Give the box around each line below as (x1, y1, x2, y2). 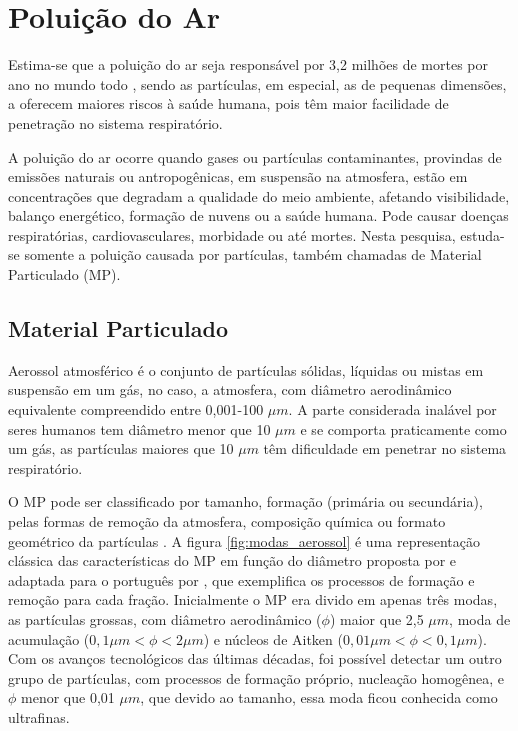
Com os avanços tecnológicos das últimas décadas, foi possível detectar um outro (8, 648, 502, 669)
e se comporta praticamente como (300, 418, 507, 439)
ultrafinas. (8, 706, 70, 727)
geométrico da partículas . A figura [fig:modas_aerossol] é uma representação (8, 530, 480, 551)
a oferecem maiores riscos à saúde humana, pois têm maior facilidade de (8, 93, 449, 114)
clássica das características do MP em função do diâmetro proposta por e (8, 550, 457, 571)
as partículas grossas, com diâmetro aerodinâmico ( (8, 608, 322, 629)
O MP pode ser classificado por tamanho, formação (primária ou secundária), (8, 491, 483, 512)
